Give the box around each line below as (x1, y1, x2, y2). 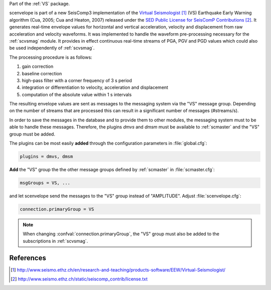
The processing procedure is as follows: (9, 54, 92, 60)
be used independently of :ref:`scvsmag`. (9, 45, 95, 51)
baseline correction (22, 70, 62, 76)
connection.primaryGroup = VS (20, 206, 94, 212)
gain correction (22, 63, 54, 70)
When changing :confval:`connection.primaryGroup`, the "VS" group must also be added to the (23, 231, 219, 237)
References (9, 253, 46, 262)
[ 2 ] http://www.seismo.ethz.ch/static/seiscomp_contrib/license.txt (11, 276, 148, 282)
